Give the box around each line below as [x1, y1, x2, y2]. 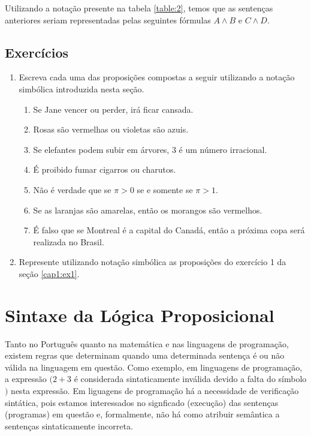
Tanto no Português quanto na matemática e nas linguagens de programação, [5, 337, 289, 350]
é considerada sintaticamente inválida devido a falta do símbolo [74, 372, 307, 385]
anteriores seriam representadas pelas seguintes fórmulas [5, 13, 211, 26]
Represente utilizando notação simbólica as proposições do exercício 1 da [19, 255, 286, 268]
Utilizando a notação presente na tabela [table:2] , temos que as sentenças [5, 2, 273, 14]
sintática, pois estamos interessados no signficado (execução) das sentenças [5, 396, 279, 408]
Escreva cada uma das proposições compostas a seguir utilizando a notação [19, 71, 295, 83]
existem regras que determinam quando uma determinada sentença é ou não [5, 349, 285, 362]
